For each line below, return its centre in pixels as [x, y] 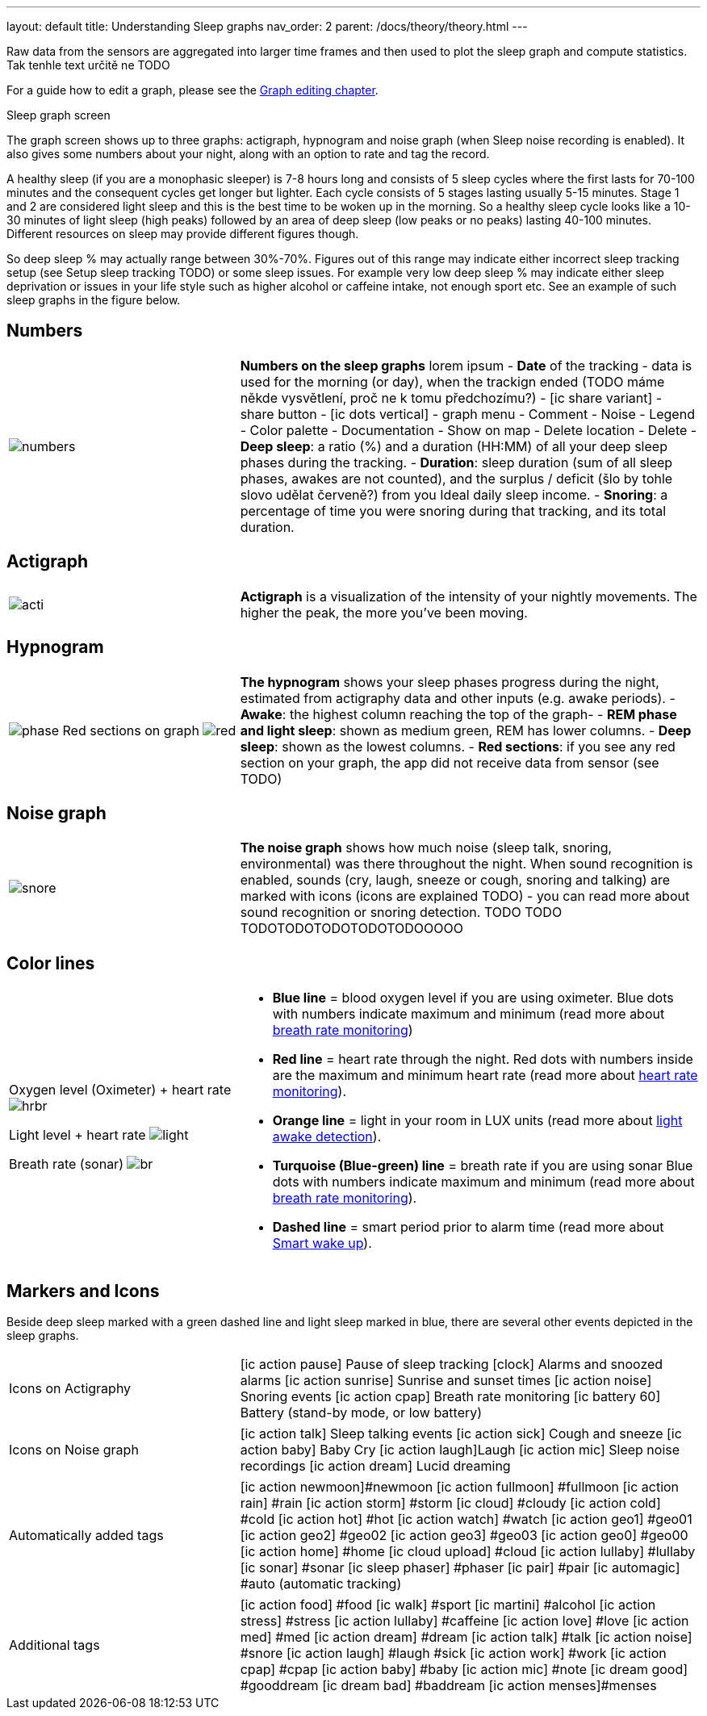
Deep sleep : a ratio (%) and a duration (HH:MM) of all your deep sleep [454, 446]
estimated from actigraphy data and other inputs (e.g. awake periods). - [458, 698]
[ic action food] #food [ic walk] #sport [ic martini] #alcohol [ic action [448, 1605]
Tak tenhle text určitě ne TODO [88, 65]
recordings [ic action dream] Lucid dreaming [375, 1466]
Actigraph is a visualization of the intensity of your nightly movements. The [469, 596]
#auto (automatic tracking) [321, 1584]
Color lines [51, 963]
